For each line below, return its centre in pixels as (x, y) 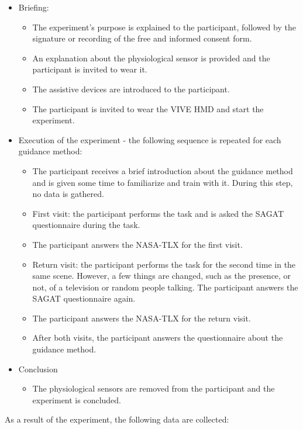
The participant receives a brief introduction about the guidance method (163, 170)
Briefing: (34, 7)
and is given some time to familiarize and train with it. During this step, (163, 182)
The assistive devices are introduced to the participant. (131, 89)
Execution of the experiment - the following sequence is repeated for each (150, 139)
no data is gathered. (68, 194)
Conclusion (38, 369)
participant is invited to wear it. (90, 69)
